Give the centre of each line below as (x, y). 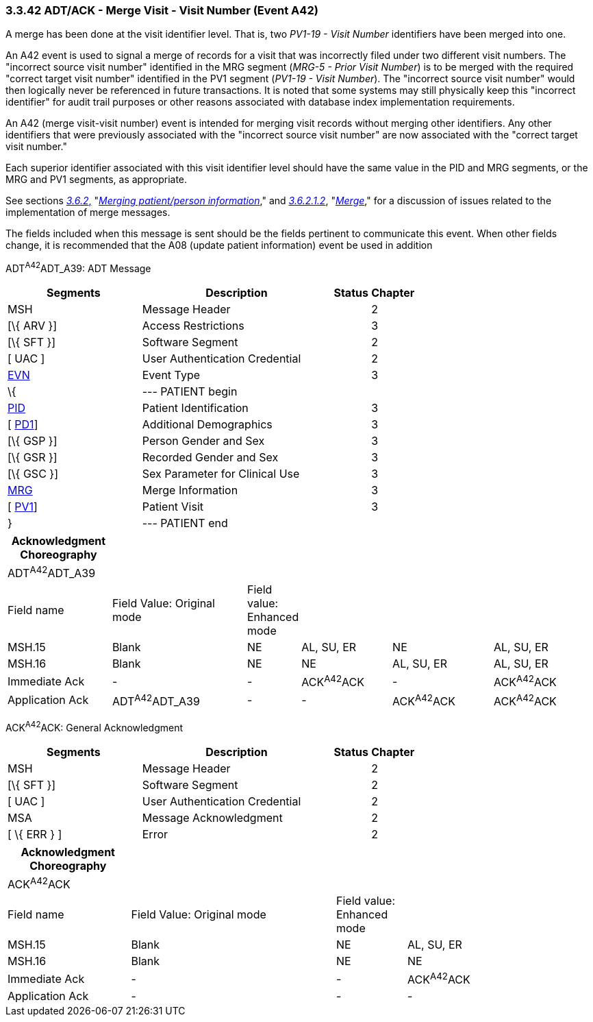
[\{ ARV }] (33, 326)
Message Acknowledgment (212, 817)
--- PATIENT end (185, 523)
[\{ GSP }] (33, 441)
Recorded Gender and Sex (210, 458)
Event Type (171, 375)
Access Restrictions (193, 326)
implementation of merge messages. (88, 212)
